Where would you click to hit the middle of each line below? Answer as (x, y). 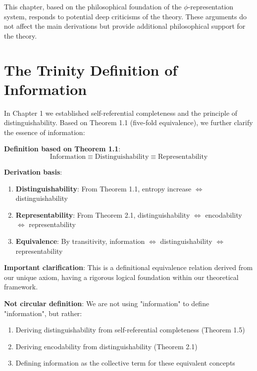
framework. (21, 287)
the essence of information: (45, 132)
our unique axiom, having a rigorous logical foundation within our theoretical (121, 277)
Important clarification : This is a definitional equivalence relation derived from (128, 267)
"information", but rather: (43, 313)
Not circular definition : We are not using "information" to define (107, 303)
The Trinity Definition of (91, 70)
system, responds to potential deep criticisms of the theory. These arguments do (125, 16)
